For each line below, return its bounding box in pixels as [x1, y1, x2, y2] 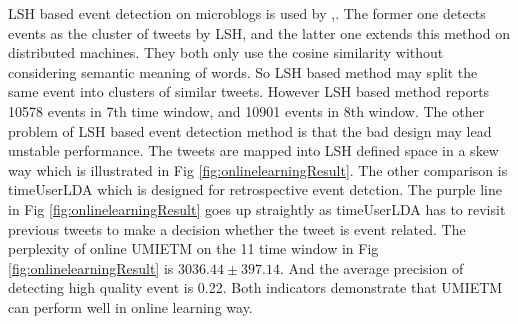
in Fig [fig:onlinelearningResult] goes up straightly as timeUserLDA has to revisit [8, 198, 506, 219]
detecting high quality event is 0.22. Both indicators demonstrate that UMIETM [8, 277, 503, 298]
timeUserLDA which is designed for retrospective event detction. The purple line [8, 179, 502, 200]
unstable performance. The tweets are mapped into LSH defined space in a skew [8, 140, 499, 161]
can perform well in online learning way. [8, 296, 253, 317]
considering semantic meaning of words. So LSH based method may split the [8, 61, 478, 82]
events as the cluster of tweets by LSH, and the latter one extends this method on [8, 22, 510, 43]
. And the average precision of [279, 257, 464, 278]
